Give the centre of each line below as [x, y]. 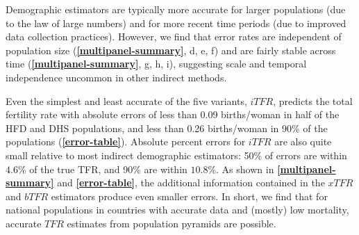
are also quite [303, 141]
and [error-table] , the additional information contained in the [191, 183]
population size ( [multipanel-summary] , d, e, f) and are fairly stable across [171, 50]
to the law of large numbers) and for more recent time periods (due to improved [176, 23]
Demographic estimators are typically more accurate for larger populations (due [176, 9]
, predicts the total [313, 100]
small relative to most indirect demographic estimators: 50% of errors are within [176, 155]
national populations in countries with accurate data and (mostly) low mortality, [177, 210]
